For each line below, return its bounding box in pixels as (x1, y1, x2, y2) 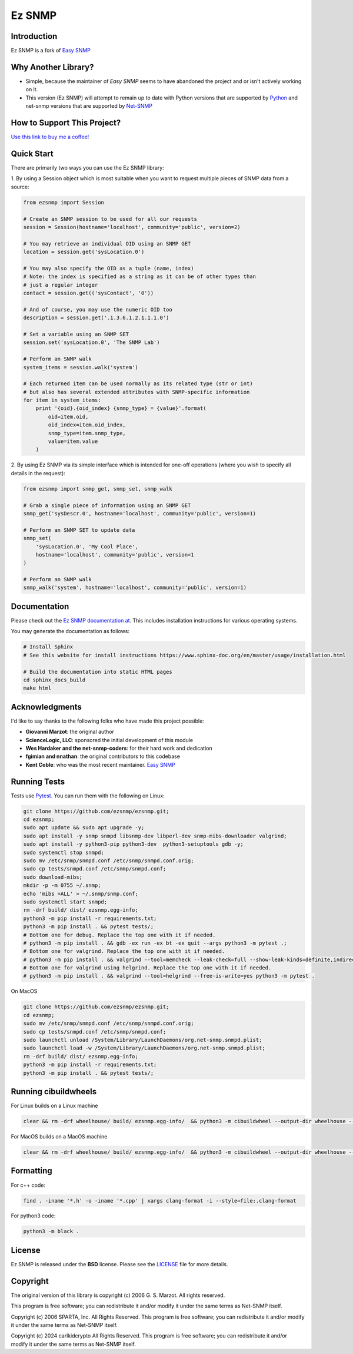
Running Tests (11, 776, 65, 786)
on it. (25, 86, 38, 93)
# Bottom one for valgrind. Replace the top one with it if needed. (23, 948, 225, 955)
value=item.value (48, 438, 98, 445)
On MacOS (11, 988, 38, 995)
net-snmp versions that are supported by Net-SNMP (25, 102, 153, 110)
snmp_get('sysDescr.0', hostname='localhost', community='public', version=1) (23, 510, 256, 517)
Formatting (11, 1166, 52, 1176)
